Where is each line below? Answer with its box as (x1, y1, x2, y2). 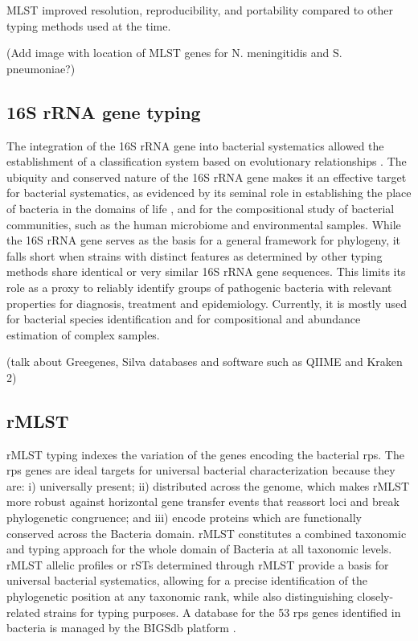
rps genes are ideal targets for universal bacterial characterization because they (6, 462, 395, 479)
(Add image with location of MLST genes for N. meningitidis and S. (6, 44, 342, 61)
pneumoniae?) (6, 60, 76, 76)
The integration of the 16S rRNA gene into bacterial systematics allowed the (6, 137, 384, 154)
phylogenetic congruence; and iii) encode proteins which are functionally (6, 509, 363, 526)
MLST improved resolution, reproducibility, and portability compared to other (6, 2, 393, 18)
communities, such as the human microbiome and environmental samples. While (6, 216, 401, 232)
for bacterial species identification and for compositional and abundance (6, 310, 361, 327)
